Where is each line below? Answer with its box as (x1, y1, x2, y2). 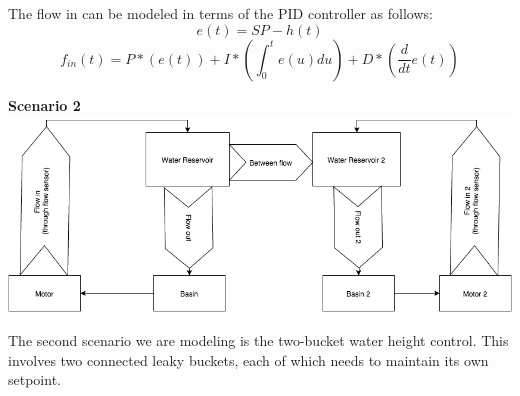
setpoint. (8, 369, 61, 390)
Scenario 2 (8, 94, 81, 115)
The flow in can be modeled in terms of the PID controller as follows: (8, 3, 433, 23)
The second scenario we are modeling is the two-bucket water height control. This (8, 329, 509, 350)
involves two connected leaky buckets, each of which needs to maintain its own (8, 349, 489, 370)
